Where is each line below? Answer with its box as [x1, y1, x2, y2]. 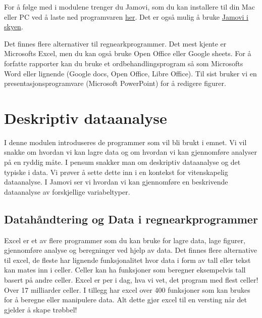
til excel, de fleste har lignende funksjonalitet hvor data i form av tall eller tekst [4, 254, 251, 265]
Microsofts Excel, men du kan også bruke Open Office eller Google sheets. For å [4, 48, 251, 59]
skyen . [4, 21, 23, 32]
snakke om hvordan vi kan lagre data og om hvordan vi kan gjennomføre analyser [4, 147, 257, 157]
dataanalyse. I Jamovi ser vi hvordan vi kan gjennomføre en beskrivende [4, 176, 228, 187]
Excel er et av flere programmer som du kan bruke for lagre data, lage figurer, [4, 235, 245, 245]
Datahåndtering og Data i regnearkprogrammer [4, 211, 258, 226]
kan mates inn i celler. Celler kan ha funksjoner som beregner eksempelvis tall [4, 264, 246, 275]
